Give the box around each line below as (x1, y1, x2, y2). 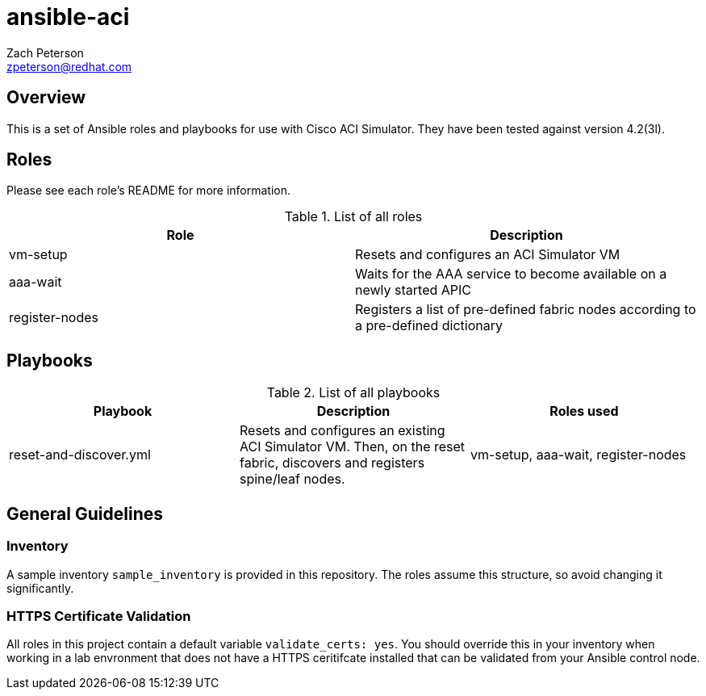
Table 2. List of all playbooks (266, 384, 441, 401)
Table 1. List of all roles (284, 208, 423, 225)
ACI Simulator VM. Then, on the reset (239, 438, 466, 455)
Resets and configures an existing (239, 422, 445, 439)
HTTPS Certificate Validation (6, 607, 191, 624)
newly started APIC (355, 282, 471, 299)
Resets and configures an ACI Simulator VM (355, 246, 620, 263)
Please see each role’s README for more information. (6, 183, 291, 198)
